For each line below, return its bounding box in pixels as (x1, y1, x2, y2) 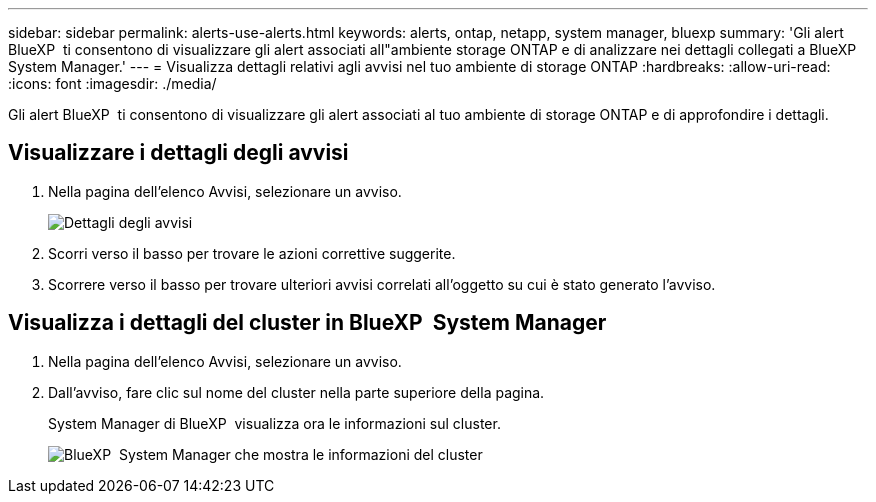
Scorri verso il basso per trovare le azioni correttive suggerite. (48, 244, 456, 262)
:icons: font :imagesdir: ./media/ (8, 75, 217, 92)
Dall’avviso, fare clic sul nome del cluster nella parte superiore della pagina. (48, 383, 545, 401)
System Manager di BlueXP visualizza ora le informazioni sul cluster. (48, 414, 501, 432)
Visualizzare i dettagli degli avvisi (8, 140, 349, 166)
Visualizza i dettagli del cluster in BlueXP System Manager (8, 310, 607, 336)
